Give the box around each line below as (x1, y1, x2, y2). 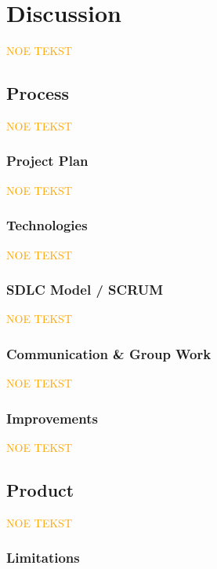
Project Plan (6, 151, 89, 171)
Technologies (6, 215, 88, 235)
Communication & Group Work (6, 343, 212, 363)
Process (6, 81, 70, 105)
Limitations (6, 548, 80, 567)
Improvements (6, 408, 98, 428)
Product (6, 477, 74, 501)
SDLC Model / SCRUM (6, 280, 164, 299)
